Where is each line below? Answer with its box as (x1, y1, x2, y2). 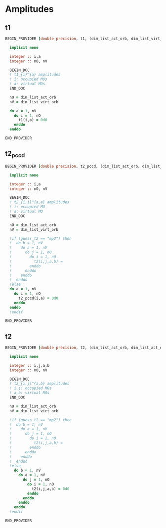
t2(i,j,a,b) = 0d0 (31, 486, 70, 491)
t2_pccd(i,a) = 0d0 (18, 296, 58, 301)
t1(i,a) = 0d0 (18, 118, 48, 123)
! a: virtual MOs (9, 82, 45, 87)
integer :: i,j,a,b (9, 363, 50, 368)
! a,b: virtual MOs (9, 391, 50, 396)
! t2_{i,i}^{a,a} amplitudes (9, 200, 70, 205)
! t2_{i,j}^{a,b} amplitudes (9, 381, 70, 386)
